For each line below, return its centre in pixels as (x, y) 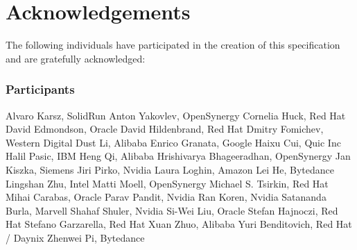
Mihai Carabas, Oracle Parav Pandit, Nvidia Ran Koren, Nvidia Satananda (166, 197)
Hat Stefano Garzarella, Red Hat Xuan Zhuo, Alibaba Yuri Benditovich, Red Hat (179, 224)
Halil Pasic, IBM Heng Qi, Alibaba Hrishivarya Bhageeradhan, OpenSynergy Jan (178, 156)
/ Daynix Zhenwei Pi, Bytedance (75, 237)
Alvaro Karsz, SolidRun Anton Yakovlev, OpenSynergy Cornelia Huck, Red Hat (176, 115)
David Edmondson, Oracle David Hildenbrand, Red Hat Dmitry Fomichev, (165, 129)
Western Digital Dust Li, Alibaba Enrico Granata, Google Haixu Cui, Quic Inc (173, 142)
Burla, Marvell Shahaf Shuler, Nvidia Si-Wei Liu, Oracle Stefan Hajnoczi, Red (172, 210)
